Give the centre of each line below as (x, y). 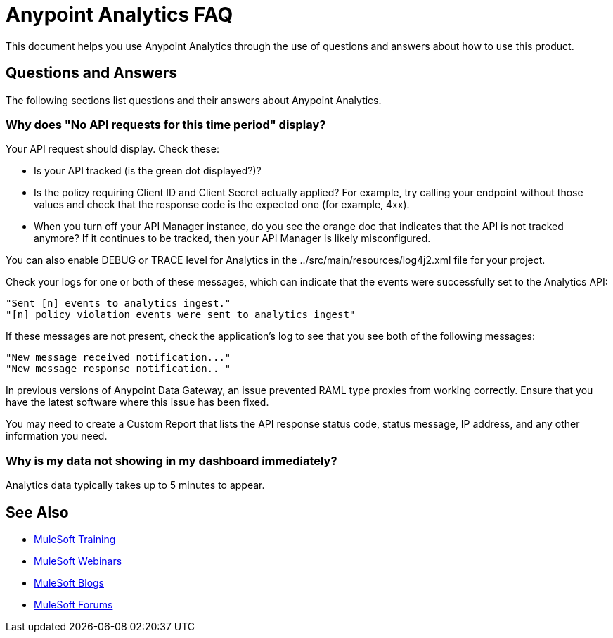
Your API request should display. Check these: (113, 149)
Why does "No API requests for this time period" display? (166, 124)
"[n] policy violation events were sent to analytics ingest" (181, 315)
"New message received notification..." (118, 358)
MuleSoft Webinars (78, 561)
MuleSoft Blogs (69, 582)
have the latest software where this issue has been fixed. (137, 402)
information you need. (57, 436)
